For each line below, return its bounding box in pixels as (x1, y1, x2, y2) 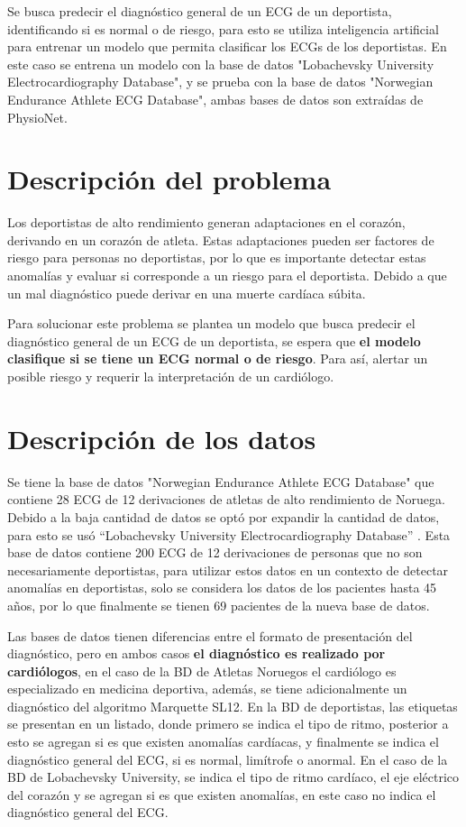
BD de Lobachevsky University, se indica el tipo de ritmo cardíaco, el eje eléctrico (7, 767, 460, 786)
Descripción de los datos (7, 419, 316, 456)
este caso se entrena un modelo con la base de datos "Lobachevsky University (7, 54, 434, 73)
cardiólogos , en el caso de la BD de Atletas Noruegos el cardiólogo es (7, 661, 397, 680)
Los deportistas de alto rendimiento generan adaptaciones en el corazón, (7, 213, 406, 232)
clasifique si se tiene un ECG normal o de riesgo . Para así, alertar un (7, 349, 428, 368)
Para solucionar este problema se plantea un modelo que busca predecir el (7, 314, 416, 333)
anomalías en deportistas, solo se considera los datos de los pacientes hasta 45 (7, 578, 437, 597)
